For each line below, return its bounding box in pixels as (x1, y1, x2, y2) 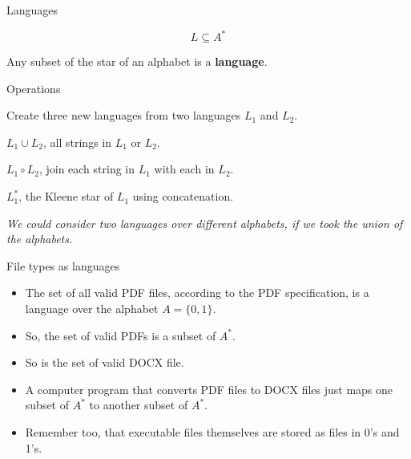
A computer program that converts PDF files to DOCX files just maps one (25, 380, 393, 397)
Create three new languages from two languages (6, 107, 241, 124)
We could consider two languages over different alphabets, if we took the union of (6, 214, 403, 231)
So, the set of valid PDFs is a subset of (25, 327, 216, 343)
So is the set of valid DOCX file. (25, 354, 184, 371)
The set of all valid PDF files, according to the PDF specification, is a (25, 284, 369, 301)
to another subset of (89, 396, 188, 413)
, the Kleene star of (18, 188, 114, 205)
